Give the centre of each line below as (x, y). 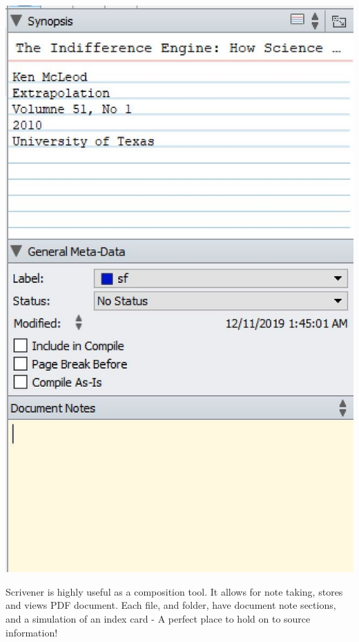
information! (32, 632)
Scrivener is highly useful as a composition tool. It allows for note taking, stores (174, 591)
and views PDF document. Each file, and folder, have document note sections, (171, 605)
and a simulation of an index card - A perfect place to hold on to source (158, 618)
